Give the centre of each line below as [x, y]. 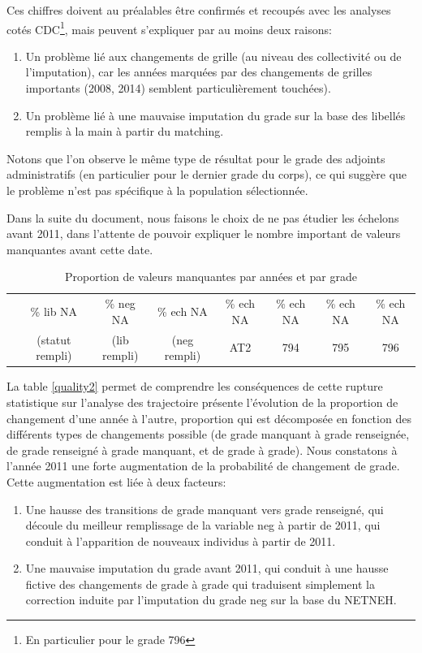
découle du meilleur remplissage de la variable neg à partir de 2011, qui [203, 525]
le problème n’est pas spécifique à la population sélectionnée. [157, 190]
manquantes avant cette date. [80, 249]
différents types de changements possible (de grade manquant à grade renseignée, [208, 434]
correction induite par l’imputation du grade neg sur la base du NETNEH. [211, 600]
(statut [54, 339]
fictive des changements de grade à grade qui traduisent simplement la [200, 584]
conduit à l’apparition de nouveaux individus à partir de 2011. [181, 541]
